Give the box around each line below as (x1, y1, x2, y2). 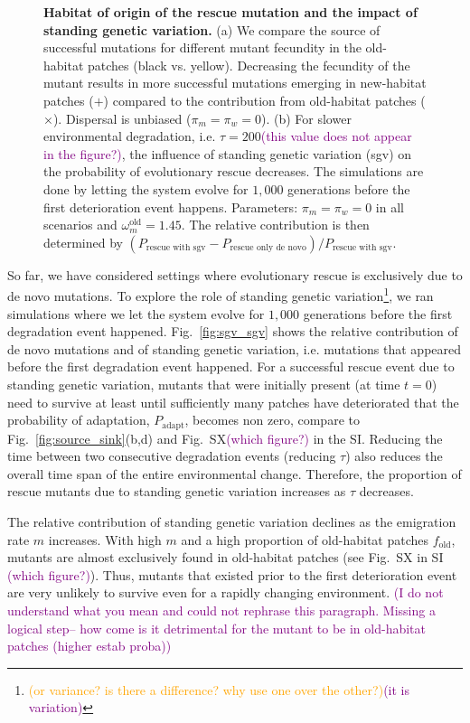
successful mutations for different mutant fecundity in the (43, 38, 362, 57)
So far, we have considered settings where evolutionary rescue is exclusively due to (7, 265, 463, 284)
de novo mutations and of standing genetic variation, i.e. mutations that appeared (7, 339, 462, 358)
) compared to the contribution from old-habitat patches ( (103, 90, 426, 109)
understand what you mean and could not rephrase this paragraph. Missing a (7, 600, 436, 619)
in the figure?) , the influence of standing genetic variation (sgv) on (43, 144, 412, 163)
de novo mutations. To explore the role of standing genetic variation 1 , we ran (7, 284, 434, 305)
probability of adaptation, (7, 410, 150, 429)
